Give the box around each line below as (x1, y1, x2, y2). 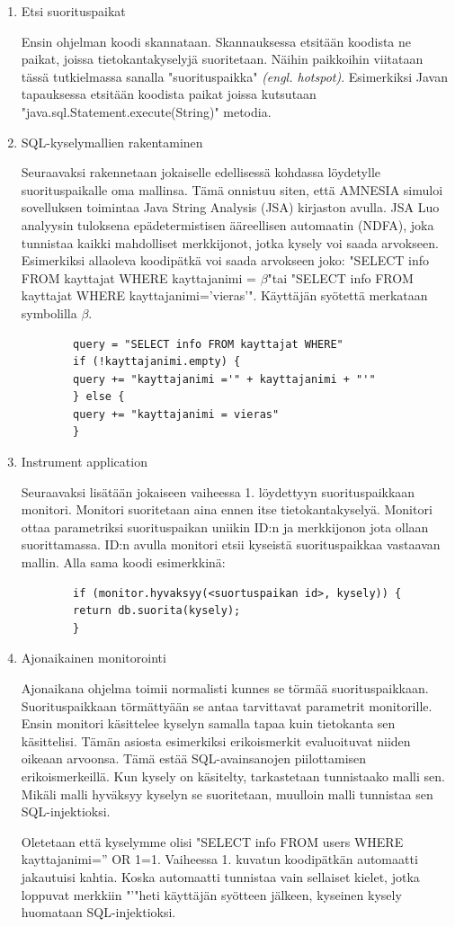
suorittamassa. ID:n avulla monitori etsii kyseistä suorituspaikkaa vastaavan (21, 535, 441, 554)
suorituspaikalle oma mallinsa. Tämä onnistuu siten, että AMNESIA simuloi (21, 180, 443, 199)
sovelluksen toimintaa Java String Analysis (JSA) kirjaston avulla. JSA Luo (21, 198, 440, 217)
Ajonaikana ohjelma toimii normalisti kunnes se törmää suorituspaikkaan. (21, 679, 429, 697)
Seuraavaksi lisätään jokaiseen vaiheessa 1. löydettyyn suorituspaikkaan (21, 482, 415, 501)
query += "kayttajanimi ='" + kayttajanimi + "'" (73, 372, 376, 386)
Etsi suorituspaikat (21, 2, 126, 20)
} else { (73, 390, 125, 404)
